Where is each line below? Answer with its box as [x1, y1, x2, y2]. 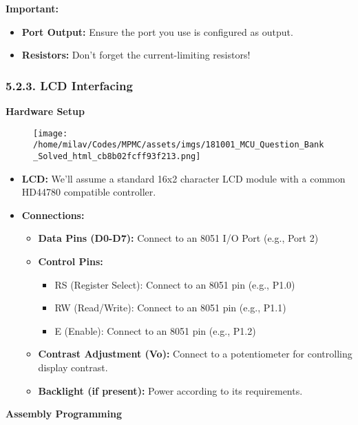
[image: [33, 128, 68, 138]
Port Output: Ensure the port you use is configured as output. [21, 24, 293, 39]
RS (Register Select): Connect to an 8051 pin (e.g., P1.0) [54, 277, 295, 291]
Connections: [21, 207, 85, 222]
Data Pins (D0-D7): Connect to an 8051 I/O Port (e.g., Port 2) [38, 231, 319, 245]
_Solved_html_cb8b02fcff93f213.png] [33, 151, 201, 161]
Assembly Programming [6, 406, 122, 421]
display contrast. [38, 360, 108, 374]
